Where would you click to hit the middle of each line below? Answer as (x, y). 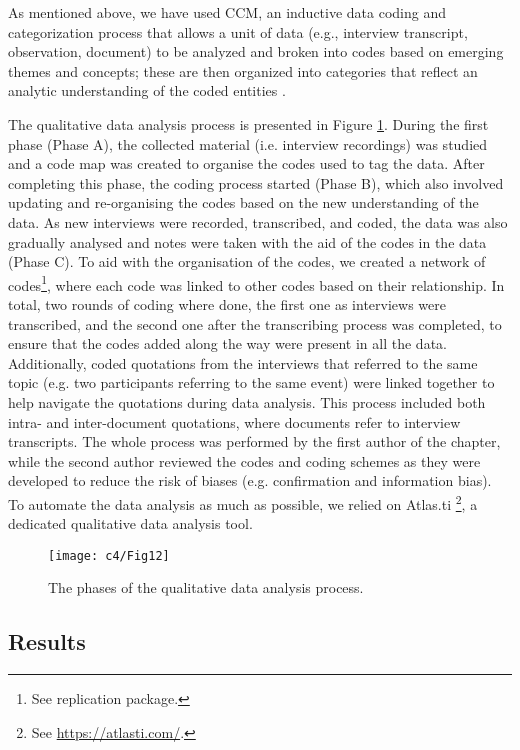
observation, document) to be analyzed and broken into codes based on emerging (256, 51)
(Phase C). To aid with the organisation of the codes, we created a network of (247, 261)
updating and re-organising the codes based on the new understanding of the (243, 202)
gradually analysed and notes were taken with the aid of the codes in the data (247, 241)
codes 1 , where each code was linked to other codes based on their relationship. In (256, 283)
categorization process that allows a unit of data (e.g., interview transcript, (238, 31)
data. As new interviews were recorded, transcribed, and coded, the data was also (258, 221)
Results (47, 641)
